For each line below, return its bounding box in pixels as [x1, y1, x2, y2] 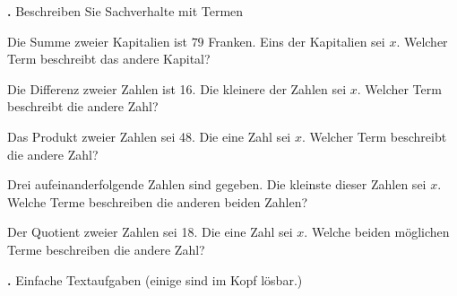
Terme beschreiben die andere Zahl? [7, 239, 205, 258]
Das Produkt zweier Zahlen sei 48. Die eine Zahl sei [7, 126, 291, 145]
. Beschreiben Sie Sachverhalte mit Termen [7, 2, 244, 20]
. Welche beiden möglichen [304, 222, 450, 241]
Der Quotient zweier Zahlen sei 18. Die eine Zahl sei [7, 222, 293, 241]
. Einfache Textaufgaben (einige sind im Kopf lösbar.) [7, 270, 303, 289]
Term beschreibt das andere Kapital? [7, 49, 211, 68]
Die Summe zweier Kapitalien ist [7, 31, 187, 50]
